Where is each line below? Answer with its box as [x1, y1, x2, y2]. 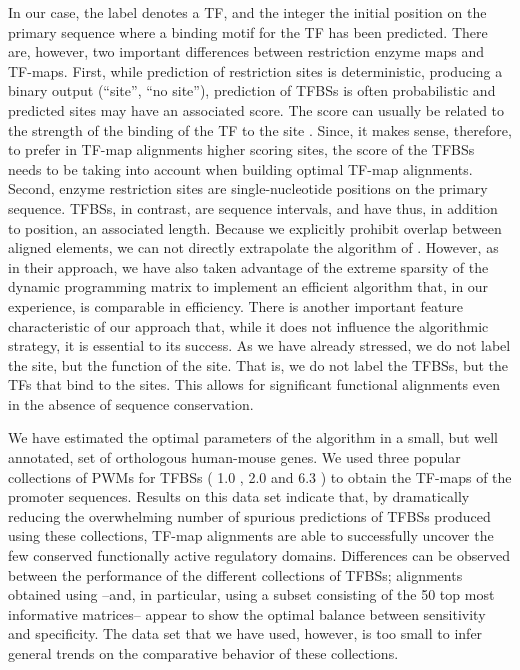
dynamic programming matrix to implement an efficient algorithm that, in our [8, 276, 489, 297]
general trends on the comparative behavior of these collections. [8, 643, 399, 663]
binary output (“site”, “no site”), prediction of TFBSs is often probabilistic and [8, 80, 496, 101]
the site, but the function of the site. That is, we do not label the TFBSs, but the [8, 354, 509, 375]
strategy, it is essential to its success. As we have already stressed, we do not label [8, 335, 511, 356]
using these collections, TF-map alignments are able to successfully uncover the [8, 525, 494, 546]
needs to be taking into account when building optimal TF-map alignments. [8, 158, 473, 179]
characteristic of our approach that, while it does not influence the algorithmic [8, 315, 489, 336]
